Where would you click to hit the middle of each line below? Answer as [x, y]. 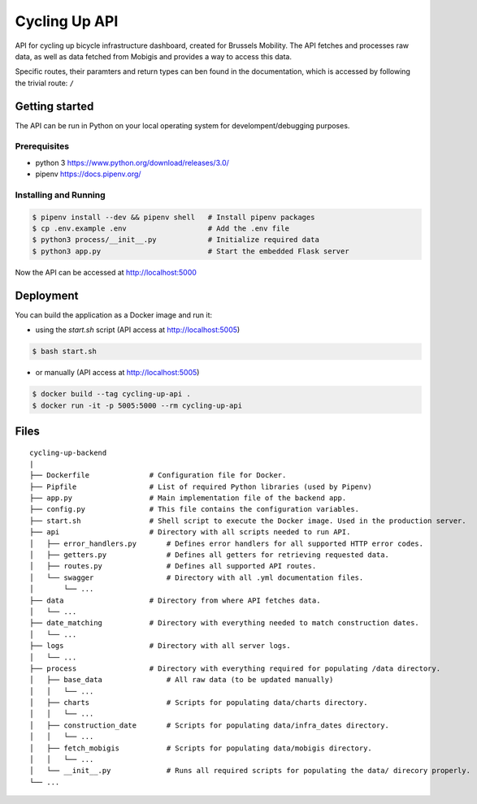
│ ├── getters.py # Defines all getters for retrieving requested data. [210, 555]
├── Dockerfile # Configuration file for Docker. [158, 475]
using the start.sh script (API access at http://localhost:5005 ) [138, 330]
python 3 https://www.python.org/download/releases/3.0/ [132, 162]
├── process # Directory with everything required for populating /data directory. [235, 668]
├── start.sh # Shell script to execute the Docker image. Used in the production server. [248, 521]
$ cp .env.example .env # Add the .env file [161, 229]
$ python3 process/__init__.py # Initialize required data [176, 240]
